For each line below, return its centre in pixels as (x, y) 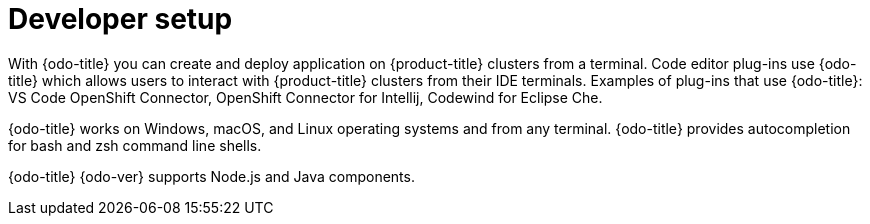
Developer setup (120, 19)
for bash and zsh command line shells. (135, 145)
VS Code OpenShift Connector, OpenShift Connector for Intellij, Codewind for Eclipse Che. (305, 97)
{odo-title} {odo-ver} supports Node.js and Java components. (211, 176)
